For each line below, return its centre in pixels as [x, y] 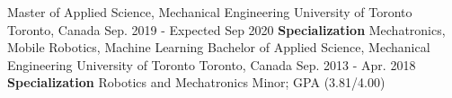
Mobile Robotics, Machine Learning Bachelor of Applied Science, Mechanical [219, 47]
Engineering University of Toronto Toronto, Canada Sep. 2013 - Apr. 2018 [212, 64]
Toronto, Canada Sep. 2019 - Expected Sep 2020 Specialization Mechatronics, [226, 29]
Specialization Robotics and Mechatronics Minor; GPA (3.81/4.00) [196, 82]
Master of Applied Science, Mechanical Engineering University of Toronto [210, 12]
